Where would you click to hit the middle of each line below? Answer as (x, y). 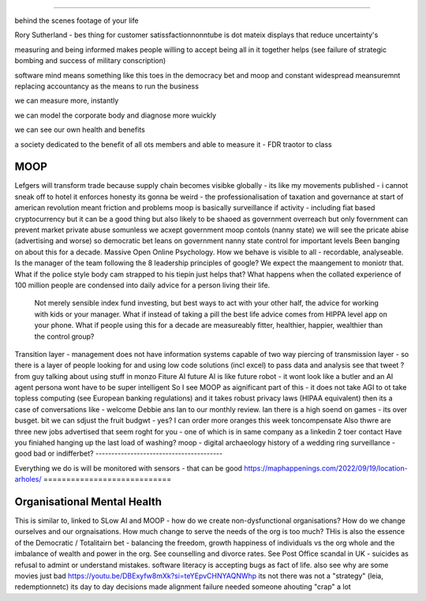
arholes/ (28, 479)
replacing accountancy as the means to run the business (106, 86)
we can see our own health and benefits (80, 130)
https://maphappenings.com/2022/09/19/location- (326, 468)
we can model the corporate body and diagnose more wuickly (116, 115)
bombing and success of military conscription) (90, 61)
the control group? (64, 336)
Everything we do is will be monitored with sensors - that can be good (129, 468)
